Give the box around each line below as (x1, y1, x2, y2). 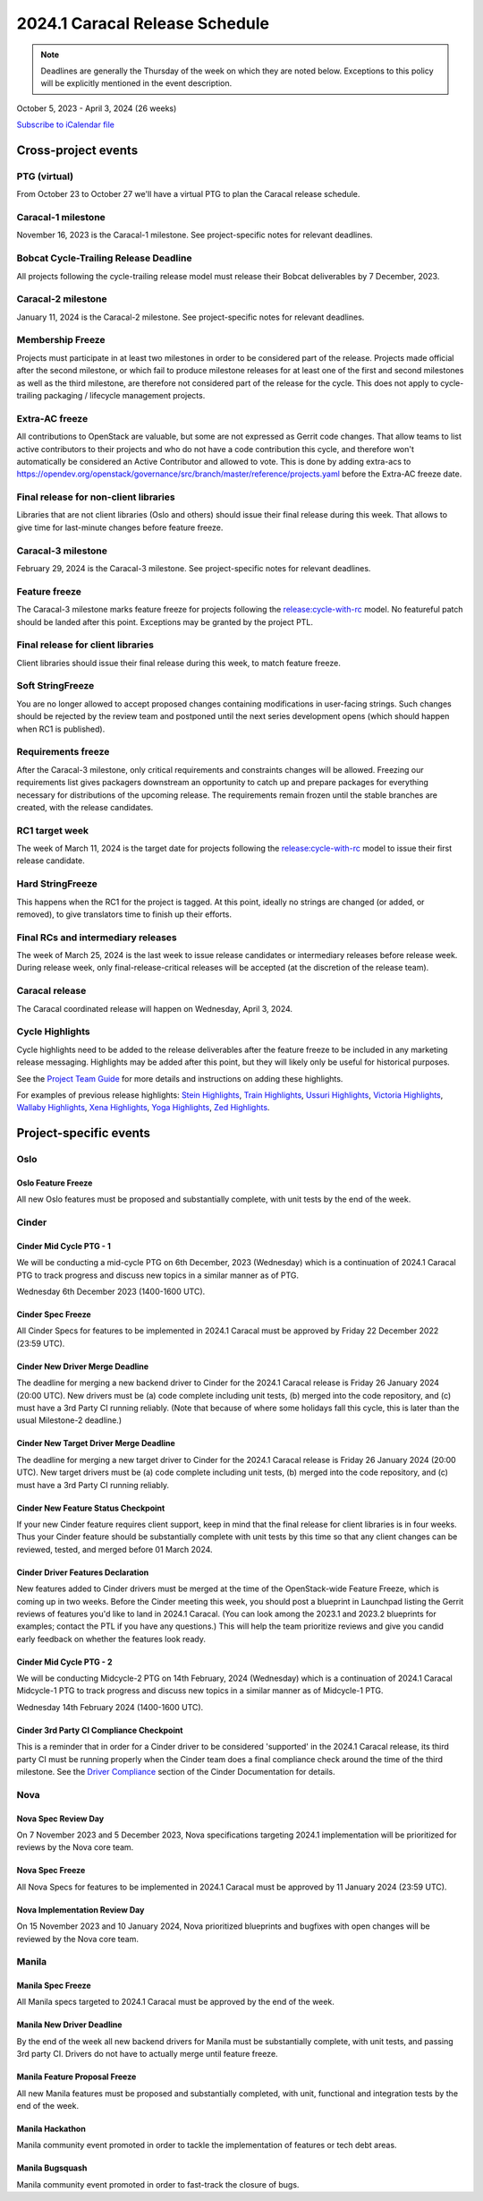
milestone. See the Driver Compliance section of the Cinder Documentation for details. (16, 1767, 335, 1777)
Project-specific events (16, 1126, 151, 1141)
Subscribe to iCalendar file (16, 119, 115, 130)
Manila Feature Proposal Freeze (16, 2071, 137, 2082)
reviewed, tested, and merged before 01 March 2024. (16, 1544, 214, 1554)
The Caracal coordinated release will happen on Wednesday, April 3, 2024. (16, 1003, 293, 1014)
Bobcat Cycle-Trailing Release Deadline (16, 252, 192, 264)
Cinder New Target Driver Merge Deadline (16, 1438, 176, 1449)
